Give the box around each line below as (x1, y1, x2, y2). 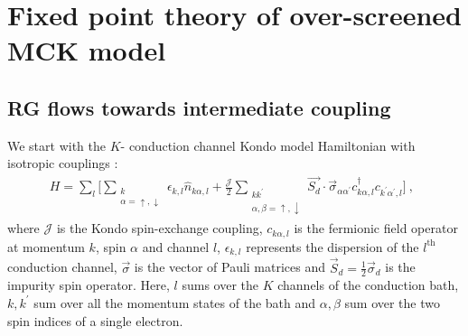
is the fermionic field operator (294, 219, 458, 238)
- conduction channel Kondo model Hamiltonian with (120, 135, 416, 154)
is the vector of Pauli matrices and (134, 257, 326, 276)
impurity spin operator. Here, (7, 275, 170, 294)
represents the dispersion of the (246, 237, 419, 256)
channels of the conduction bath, (277, 275, 459, 294)
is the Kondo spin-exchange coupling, (56, 219, 263, 238)
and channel (142, 237, 210, 256)
